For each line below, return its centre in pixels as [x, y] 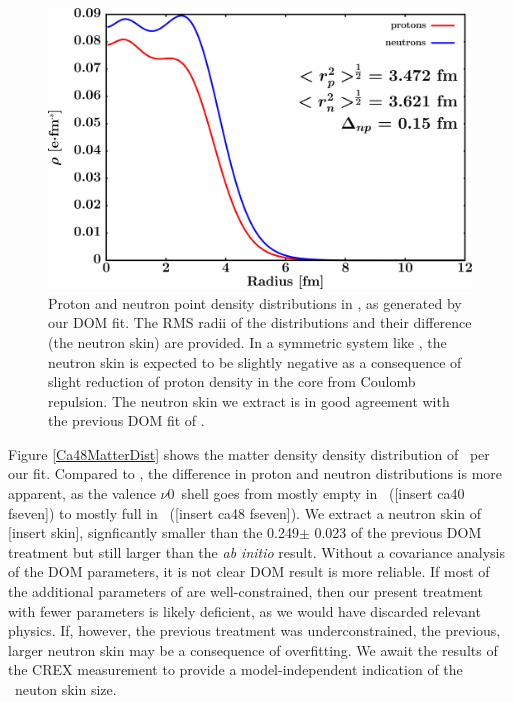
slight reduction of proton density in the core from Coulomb [232, 381]
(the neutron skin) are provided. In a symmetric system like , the [247, 341]
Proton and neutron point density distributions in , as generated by [255, 302]
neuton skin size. [65, 689]
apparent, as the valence [82, 493]
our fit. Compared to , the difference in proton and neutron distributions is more [255, 473]
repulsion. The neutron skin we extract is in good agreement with [249, 400]
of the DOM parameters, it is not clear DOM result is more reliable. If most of [249, 571]
